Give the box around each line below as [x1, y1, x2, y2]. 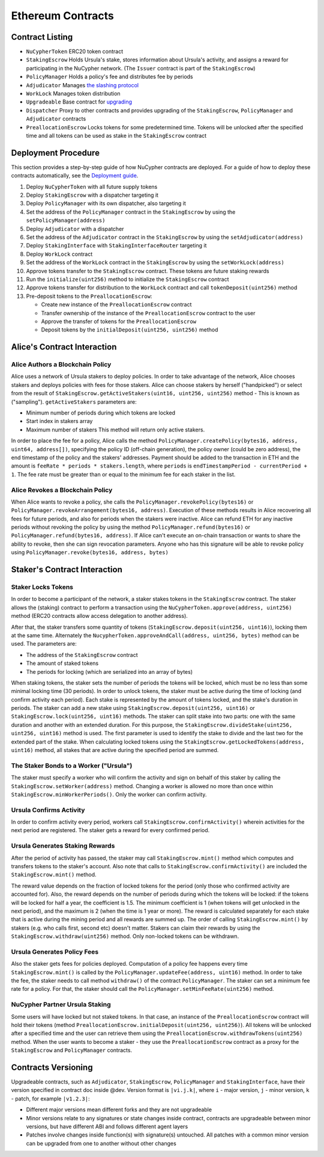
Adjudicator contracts [26, 115, 86, 123]
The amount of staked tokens [26, 659, 99, 667]
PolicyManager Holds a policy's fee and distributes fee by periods [26, 73, 193, 81]
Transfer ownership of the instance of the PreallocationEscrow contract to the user [41, 309, 256, 316]
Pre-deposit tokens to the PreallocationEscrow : [26, 292, 152, 300]
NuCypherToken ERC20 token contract [26, 48, 124, 55]
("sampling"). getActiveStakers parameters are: [11, 398, 137, 406]
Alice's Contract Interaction [11, 342, 117, 352]
